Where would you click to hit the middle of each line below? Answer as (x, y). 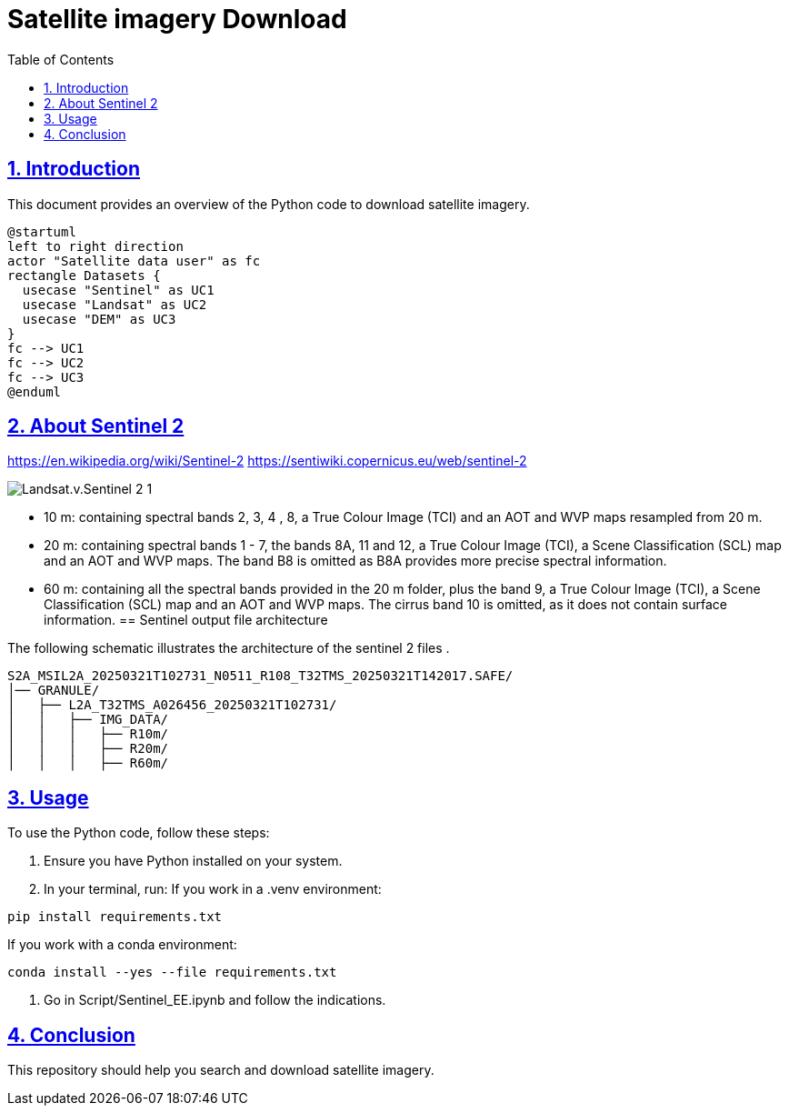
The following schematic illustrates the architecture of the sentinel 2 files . (229, 648)
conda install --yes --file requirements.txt (172, 973)
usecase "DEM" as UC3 (99, 319)
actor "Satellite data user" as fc (134, 261)
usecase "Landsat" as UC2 (115, 304)
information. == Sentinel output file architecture (186, 620)
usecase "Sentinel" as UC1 (118, 290)
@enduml (35, 391)
